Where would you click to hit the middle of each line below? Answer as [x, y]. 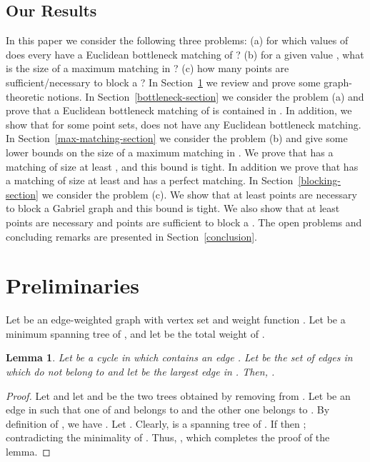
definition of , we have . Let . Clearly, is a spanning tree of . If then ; [156, 423]
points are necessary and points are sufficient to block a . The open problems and [184, 222]
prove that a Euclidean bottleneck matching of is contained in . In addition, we [179, 110]
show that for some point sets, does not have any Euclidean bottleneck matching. [184, 124]
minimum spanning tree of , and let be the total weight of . [135, 333]
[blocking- [319, 180]
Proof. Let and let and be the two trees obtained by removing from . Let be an [178, 395]
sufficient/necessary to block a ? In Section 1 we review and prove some [163, 82]
